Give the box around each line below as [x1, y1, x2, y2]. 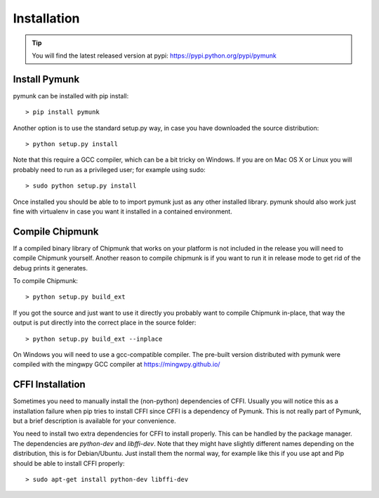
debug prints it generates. [13, 263, 88, 272]
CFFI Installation [13, 379, 86, 391]
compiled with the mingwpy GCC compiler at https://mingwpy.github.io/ [13, 360, 220, 369]
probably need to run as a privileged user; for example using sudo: [13, 165, 206, 173]
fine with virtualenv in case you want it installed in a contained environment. [13, 207, 233, 216]
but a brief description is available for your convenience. [13, 417, 176, 425]
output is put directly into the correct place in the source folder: [13, 318, 197, 327]
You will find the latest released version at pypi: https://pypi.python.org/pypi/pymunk [32, 51, 277, 60]
